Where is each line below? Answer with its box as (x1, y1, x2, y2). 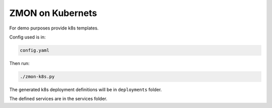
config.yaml (20, 47, 50, 53)
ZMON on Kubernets (9, 7, 97, 18)
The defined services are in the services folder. (9, 95, 108, 102)
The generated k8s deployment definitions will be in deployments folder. (9, 86, 162, 92)
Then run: (9, 60, 30, 66)
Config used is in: (9, 34, 46, 40)
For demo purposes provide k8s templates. (9, 25, 99, 31)
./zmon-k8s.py (20, 73, 55, 79)
